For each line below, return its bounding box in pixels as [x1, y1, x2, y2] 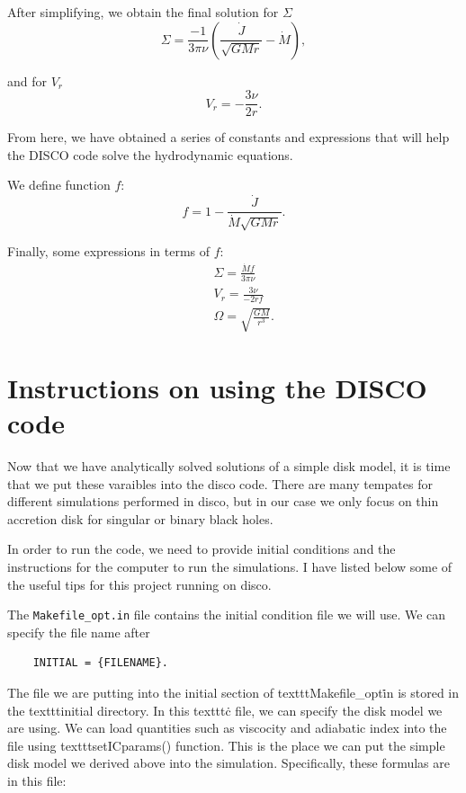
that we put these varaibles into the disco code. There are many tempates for [7, 474, 433, 493]
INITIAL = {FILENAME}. [32, 656, 168, 670]
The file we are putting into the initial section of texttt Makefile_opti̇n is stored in [7, 682, 460, 701]
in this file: [7, 771, 67, 789]
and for [7, 71, 48, 90]
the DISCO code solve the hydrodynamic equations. [7, 145, 293, 164]
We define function [7, 175, 111, 194]
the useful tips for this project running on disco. [7, 575, 272, 593]
